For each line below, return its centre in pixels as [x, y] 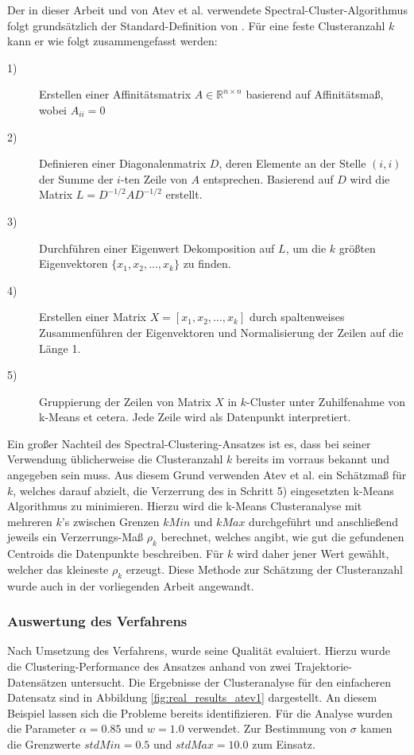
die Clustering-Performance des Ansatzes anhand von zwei [149, 666]
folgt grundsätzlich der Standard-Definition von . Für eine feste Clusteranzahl [196, 25]
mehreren [30, 521]
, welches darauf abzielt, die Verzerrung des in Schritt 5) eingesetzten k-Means [203, 490]
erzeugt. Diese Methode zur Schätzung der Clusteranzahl [264, 569]
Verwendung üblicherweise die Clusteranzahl [115, 459]
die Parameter [42, 728]
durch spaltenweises [297, 317]
